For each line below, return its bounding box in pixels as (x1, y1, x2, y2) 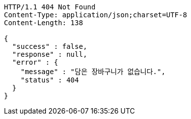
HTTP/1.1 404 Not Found (4, 3, 96, 11)
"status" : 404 (20, 76, 79, 84)
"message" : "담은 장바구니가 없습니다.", (20, 68, 166, 76)
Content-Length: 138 (4, 19, 83, 27)
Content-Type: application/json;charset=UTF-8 (4, 11, 187, 19)
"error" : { (12, 58, 58, 66)
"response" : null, (12, 50, 87, 58)
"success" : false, (12, 42, 87, 50)
